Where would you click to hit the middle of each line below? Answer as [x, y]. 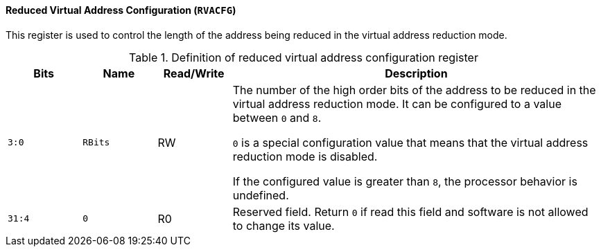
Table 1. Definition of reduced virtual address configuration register [304, 57]
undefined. [261, 195]
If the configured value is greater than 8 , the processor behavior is [405, 181]
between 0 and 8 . [277, 117]
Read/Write [194, 73]
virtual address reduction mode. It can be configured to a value [397, 103]
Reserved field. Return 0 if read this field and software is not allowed [410, 211]
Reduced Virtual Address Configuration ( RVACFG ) [121, 10]
